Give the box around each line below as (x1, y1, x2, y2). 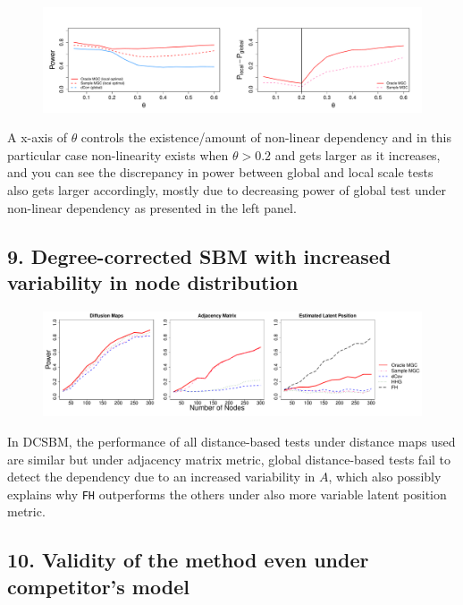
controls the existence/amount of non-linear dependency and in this (80, 128, 451, 147)
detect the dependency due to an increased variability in (7, 467, 316, 486)
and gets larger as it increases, (274, 145, 441, 164)
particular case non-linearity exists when (7, 145, 229, 164)
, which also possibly (328, 467, 442, 486)
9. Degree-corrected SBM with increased (7, 242, 391, 269)
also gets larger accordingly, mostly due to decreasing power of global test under (7, 180, 446, 199)
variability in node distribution (7, 268, 299, 295)
